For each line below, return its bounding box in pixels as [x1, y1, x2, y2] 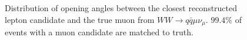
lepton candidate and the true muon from [5, 13, 155, 25]
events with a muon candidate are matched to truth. [5, 26, 193, 38]
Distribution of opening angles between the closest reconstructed [5, 2, 238, 14]
